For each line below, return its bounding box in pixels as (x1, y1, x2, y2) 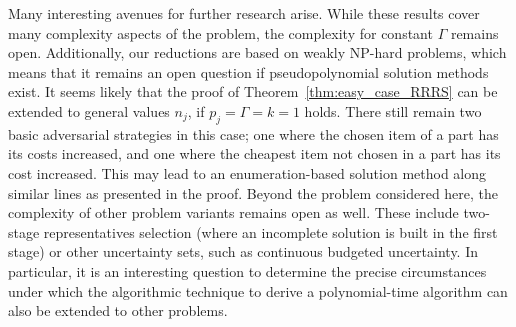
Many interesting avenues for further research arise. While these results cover (8, 3, 480, 23)
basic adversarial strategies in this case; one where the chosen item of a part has (8, 123, 499, 144)
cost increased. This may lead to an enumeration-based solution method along (8, 162, 487, 183)
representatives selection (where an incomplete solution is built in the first (43, 221, 498, 242)
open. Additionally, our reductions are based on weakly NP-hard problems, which (8, 42, 507, 63)
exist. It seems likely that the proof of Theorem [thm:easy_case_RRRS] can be (8, 81, 498, 102)
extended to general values (8, 100, 170, 121)
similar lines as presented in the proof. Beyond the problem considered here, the (8, 182, 499, 203)
